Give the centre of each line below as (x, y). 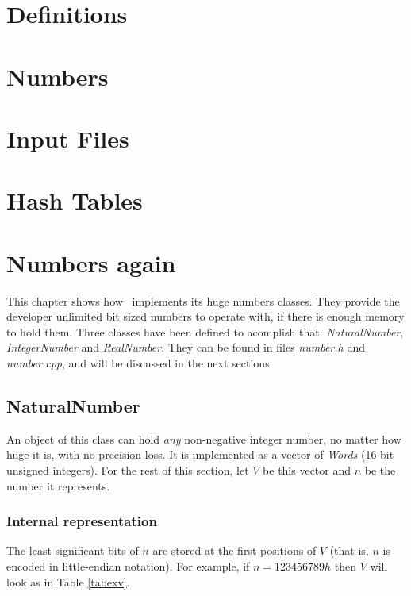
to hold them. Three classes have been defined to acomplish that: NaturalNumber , (205, 331)
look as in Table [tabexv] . (68, 581)
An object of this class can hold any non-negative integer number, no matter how (204, 438)
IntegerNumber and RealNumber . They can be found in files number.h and (186, 347)
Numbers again (91, 262)
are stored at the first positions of (234, 550)
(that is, (349, 550)
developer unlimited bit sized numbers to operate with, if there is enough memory (205, 316)
